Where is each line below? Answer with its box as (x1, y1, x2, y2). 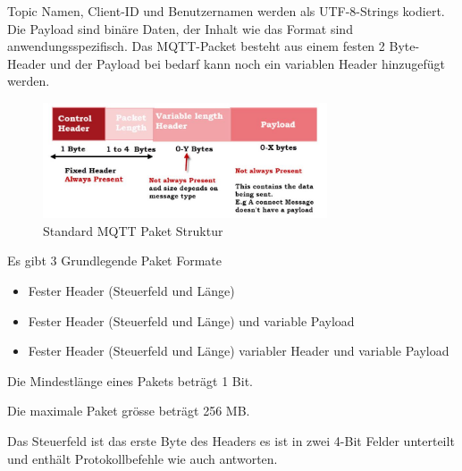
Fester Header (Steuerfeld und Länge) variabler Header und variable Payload (28, 341, 449, 360)
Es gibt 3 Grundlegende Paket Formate (7, 251, 223, 270)
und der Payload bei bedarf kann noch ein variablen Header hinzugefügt (49, 54, 446, 72)
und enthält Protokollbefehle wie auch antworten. (7, 449, 278, 467)
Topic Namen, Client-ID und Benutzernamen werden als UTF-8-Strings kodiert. (7, 2, 445, 20)
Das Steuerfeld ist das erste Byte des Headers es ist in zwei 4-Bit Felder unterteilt (7, 432, 455, 450)
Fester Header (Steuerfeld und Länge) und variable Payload (28, 311, 355, 330)
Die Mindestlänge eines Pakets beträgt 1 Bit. (7, 371, 254, 390)
